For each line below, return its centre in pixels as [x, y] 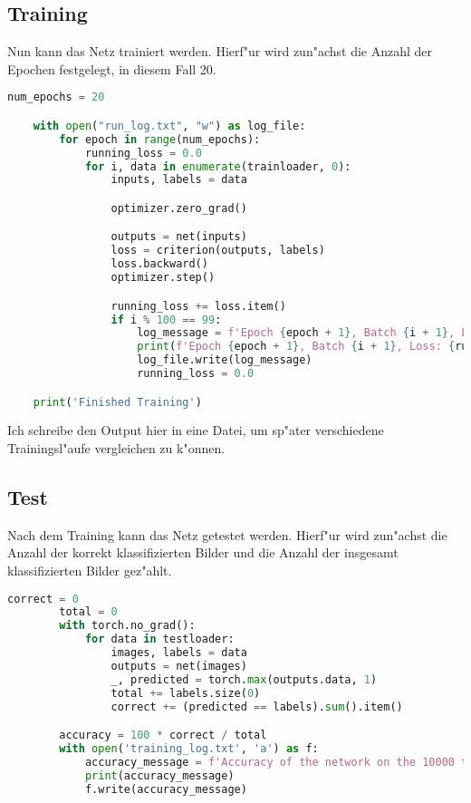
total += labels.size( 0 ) [186, 693]
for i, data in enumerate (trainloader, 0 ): [218, 166]
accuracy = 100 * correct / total [163, 735]
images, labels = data [179, 653]
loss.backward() [159, 264]
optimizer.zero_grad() [179, 208]
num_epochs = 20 [56, 97]
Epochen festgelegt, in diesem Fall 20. [112, 68]
